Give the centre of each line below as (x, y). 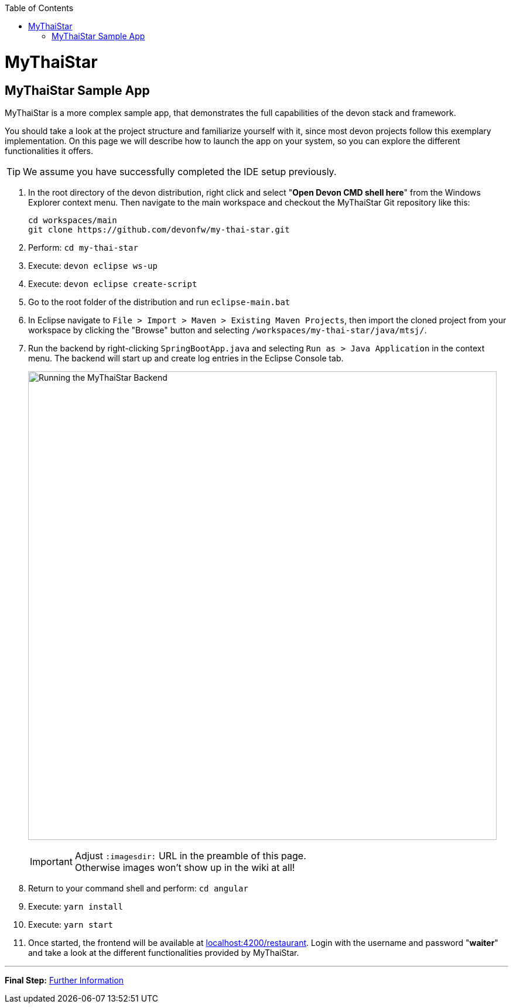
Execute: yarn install (76, 906)
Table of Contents (39, 8)
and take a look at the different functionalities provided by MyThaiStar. (164, 952)
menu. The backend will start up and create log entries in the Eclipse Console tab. (186, 358)
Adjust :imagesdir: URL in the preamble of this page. (190, 855)
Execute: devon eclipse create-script (113, 283)
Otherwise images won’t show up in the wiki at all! (185, 867)
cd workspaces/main (73, 220)
